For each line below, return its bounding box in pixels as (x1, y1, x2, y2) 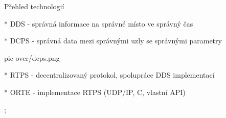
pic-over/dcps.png (4, 52, 60, 63)
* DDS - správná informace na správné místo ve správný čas (4, 18, 193, 29)
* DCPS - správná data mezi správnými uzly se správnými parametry (4, 35, 222, 46)
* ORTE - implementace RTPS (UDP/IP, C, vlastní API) (4, 86, 186, 97)
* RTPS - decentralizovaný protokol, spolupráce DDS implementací (4, 69, 215, 80)
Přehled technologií (4, 1, 64, 11)
